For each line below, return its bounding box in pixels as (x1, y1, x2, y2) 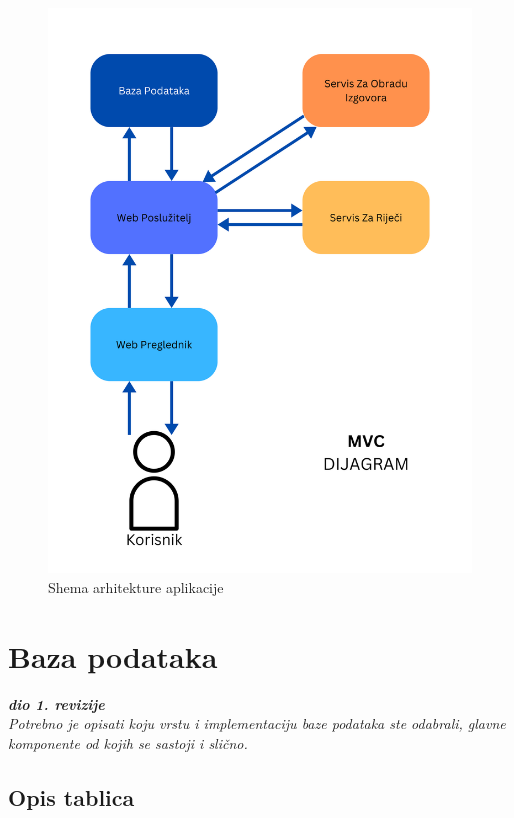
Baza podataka (8, 635, 218, 676)
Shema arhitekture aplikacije (48, 576, 224, 597)
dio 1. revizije (8, 693, 105, 714)
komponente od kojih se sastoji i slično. (8, 732, 248, 753)
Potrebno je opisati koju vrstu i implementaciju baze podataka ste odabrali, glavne (8, 713, 506, 734)
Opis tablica (8, 781, 135, 812)
